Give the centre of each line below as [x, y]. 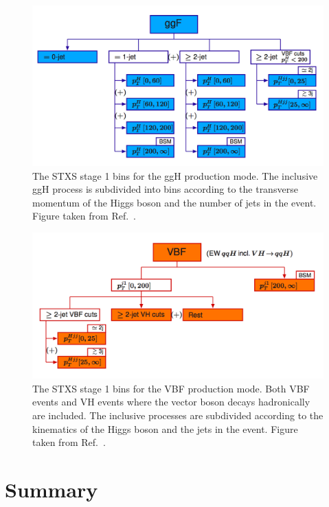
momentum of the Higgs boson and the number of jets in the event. [174, 202]
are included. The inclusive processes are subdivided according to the [178, 415]
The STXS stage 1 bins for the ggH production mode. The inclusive [175, 175]
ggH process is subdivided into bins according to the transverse [165, 189]
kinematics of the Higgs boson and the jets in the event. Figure [165, 428]
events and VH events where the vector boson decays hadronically [171, 402]
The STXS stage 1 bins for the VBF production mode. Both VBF [171, 388]
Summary [52, 489]
